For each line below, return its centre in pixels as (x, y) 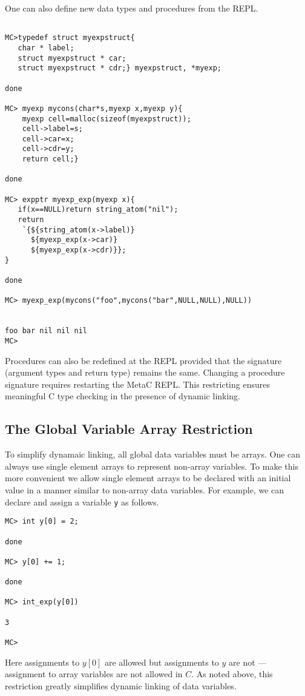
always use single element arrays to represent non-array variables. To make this (152, 466)
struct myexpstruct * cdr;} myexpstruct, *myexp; (120, 68)
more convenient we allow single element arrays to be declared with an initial (148, 478)
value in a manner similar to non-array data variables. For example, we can (145, 489)
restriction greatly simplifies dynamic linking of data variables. (121, 685)
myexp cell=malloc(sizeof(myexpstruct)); (107, 119)
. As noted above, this (232, 674)
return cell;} (50, 159)
